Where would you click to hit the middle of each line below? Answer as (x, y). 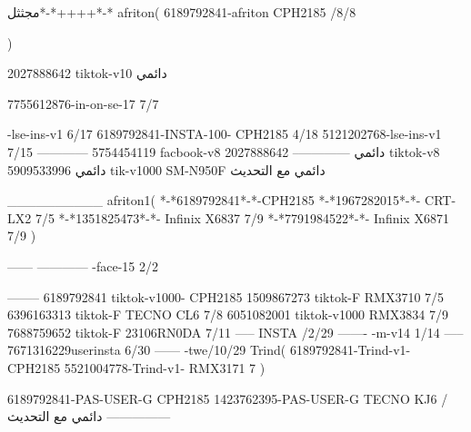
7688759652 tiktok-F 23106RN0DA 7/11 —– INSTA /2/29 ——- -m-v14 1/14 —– (235, 332)
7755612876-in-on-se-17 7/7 (83, 103)
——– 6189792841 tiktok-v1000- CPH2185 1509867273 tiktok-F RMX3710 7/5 (226, 296)
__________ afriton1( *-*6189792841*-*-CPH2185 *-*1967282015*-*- (214, 200)
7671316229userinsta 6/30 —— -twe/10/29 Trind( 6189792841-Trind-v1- (209, 350)
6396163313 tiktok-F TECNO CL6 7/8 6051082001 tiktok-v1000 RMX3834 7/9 (228, 314)
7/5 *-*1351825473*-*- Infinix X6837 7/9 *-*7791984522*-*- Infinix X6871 (242, 217)
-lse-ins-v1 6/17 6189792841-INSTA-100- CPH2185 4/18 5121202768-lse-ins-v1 (225, 134)
